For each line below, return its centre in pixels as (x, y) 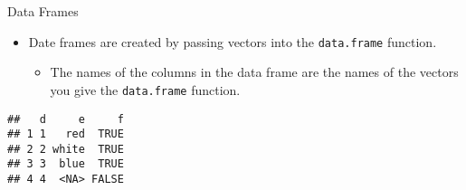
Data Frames (43, 11)
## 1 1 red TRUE (66, 134)
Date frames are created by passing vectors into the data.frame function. (233, 41)
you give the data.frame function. (145, 89)
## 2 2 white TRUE (66, 149)
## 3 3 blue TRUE (66, 164)
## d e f (66, 119)
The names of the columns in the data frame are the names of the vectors (254, 72)
